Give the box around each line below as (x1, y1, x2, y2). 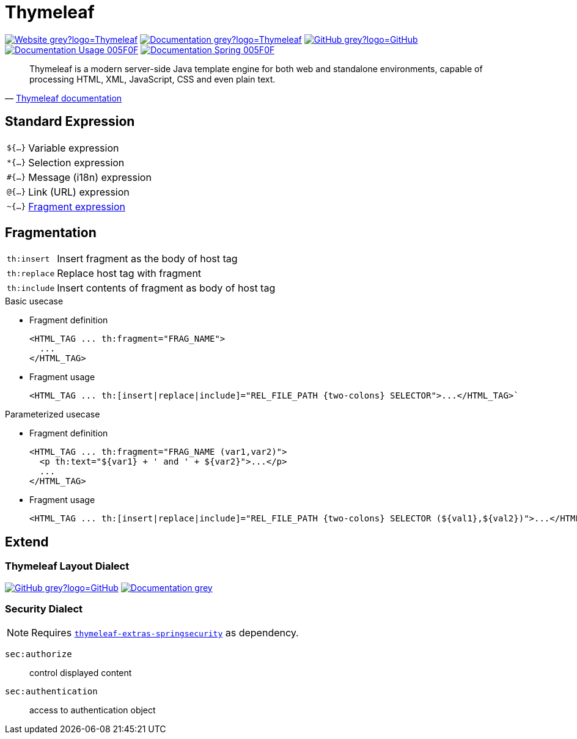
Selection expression (28, 156, 125, 169)
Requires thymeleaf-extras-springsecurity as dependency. (31, 627, 299, 639)
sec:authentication (5, 686, 98, 697)
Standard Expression (5, 114, 135, 130)
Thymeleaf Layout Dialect (5, 560, 130, 573)
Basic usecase (5, 296, 64, 307)
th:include (7, 283, 55, 293)
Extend (5, 534, 49, 550)
